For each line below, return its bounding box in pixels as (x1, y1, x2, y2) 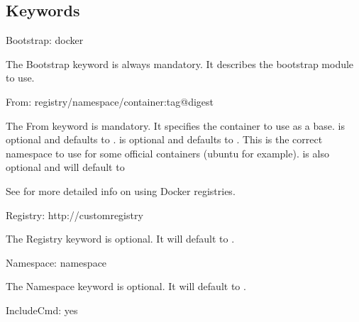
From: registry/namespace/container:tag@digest (6, 94, 214, 109)
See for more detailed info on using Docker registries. (6, 183, 236, 198)
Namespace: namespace (6, 255, 107, 270)
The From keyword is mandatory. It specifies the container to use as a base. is (6, 118, 346, 133)
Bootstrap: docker (6, 33, 84, 48)
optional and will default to (6, 160, 125, 174)
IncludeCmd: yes (6, 302, 78, 317)
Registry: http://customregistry (6, 207, 143, 222)
